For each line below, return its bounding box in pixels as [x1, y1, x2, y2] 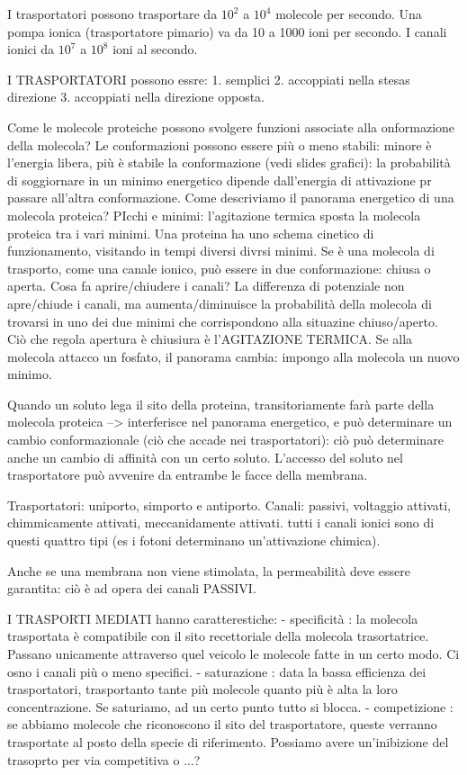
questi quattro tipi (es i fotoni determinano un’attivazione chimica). [7, 531, 381, 550]
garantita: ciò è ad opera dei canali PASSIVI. [7, 579, 256, 598]
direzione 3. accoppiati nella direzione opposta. [7, 87, 265, 106]
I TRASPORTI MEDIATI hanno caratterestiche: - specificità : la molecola [7, 608, 418, 627]
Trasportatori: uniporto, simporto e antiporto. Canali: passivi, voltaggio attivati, [7, 495, 451, 514]
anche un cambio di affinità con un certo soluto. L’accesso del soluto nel [7, 447, 403, 466]
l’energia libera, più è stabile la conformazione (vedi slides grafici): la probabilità [7, 153, 451, 172]
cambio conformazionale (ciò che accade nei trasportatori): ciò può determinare [7, 430, 444, 449]
